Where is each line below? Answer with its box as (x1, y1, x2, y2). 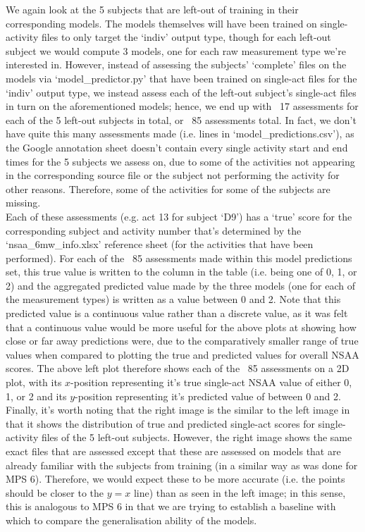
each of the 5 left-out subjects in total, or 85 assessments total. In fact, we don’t (6, 112, 357, 127)
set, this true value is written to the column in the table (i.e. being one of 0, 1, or (6, 264, 357, 279)
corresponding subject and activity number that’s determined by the (6, 223, 302, 237)
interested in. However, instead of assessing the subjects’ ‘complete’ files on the (6, 57, 347, 72)
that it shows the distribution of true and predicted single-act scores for (6, 416, 315, 431)
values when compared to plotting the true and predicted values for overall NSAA (6, 347, 359, 361)
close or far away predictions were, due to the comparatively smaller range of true (6, 333, 359, 348)
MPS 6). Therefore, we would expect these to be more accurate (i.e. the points (6, 471, 345, 486)
